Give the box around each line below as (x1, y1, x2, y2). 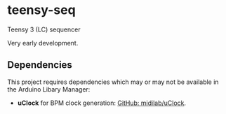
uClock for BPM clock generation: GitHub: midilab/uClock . (17, 99, 187, 107)
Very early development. (7, 38, 79, 47)
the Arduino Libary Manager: (7, 85, 91, 93)
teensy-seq (7, 2, 76, 18)
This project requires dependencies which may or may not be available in (7, 78, 219, 86)
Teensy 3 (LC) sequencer (7, 25, 81, 34)
